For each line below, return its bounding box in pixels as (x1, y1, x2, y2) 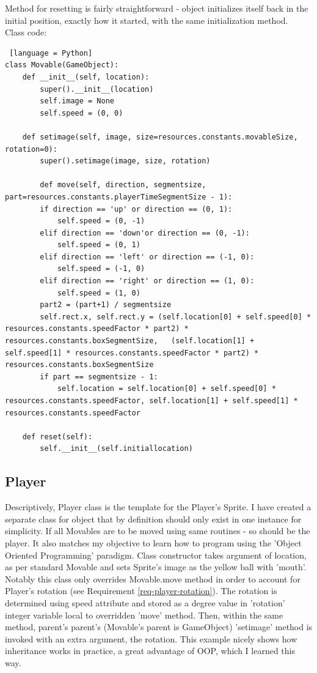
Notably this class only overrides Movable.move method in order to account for (5, 572, 301, 585)
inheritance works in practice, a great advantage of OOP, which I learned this (5, 644, 295, 657)
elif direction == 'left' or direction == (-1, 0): (40, 252, 255, 261)
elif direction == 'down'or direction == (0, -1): (40, 228, 250, 237)
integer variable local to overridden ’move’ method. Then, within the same (5, 608, 283, 621)
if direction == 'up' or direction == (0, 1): (40, 204, 233, 214)
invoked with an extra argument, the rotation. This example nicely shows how (5, 632, 297, 645)
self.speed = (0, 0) (40, 108, 123, 117)
